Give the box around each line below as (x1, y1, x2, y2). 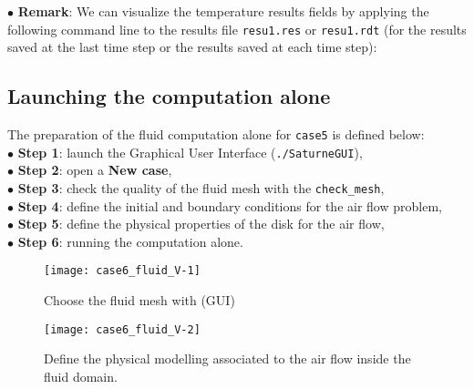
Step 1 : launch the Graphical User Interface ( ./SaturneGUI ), (17, 142, 363, 161)
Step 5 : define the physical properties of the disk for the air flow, (17, 214, 385, 233)
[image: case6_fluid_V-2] (44, 322, 201, 336)
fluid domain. (44, 366, 118, 385)
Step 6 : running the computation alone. (17, 231, 243, 251)
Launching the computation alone (7, 82, 331, 110)
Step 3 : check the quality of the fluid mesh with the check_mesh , (17, 178, 385, 197)
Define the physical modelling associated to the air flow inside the (44, 349, 411, 368)
